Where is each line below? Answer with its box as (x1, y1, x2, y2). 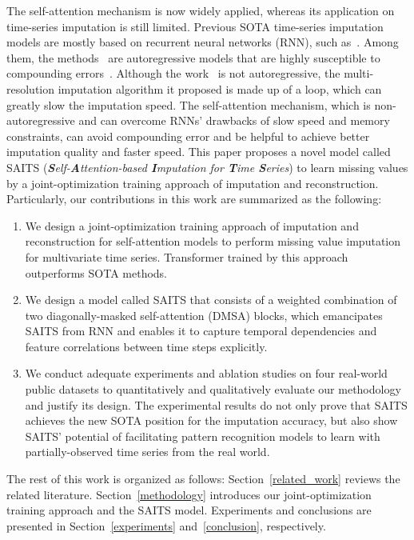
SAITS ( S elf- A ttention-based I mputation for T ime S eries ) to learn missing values (6, 158, 408, 175)
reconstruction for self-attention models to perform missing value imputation (25, 233, 401, 250)
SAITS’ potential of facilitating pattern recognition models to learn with (25, 427, 380, 444)
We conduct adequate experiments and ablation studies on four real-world (25, 365, 388, 382)
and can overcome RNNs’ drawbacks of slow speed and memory (78, 112, 390, 129)
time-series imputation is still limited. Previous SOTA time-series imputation (6, 18, 384, 34)
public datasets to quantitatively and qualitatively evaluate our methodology (25, 381, 401, 398)
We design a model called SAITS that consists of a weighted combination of (25, 291, 397, 308)
